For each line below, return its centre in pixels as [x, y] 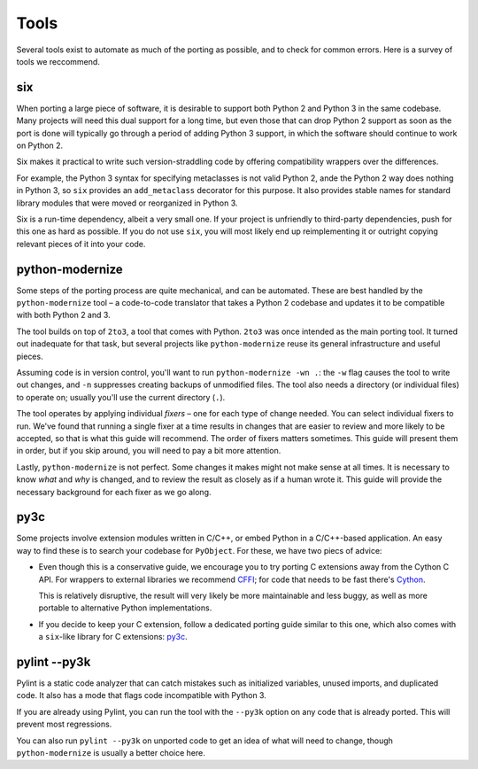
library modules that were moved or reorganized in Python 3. [127, 203]
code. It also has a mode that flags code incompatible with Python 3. [142, 695]
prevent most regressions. [64, 724]
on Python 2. [40, 145]
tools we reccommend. [58, 61]
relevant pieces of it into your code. [81, 244]
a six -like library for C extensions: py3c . [113, 637]
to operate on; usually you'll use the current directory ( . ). [121, 397]
